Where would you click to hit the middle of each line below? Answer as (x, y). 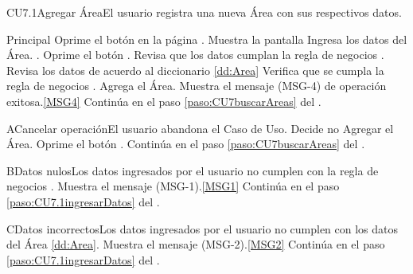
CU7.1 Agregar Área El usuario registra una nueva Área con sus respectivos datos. (204, 12)
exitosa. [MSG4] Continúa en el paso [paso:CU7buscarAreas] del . (164, 101)
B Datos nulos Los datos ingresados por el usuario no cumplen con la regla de (193, 170)
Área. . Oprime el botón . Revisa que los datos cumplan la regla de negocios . (195, 55)
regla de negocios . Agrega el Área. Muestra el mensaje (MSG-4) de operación (197, 86)
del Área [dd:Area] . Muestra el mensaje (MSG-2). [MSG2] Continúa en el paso (196, 244)
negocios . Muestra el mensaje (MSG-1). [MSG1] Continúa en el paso (173, 186)
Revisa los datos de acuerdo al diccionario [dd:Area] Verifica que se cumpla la (195, 70)
